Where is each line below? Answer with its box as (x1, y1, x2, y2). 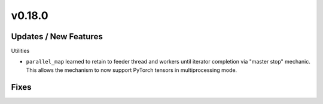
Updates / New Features (11, 31, 103, 42)
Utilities (11, 48, 30, 55)
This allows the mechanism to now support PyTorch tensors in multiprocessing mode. (26, 66, 237, 74)
